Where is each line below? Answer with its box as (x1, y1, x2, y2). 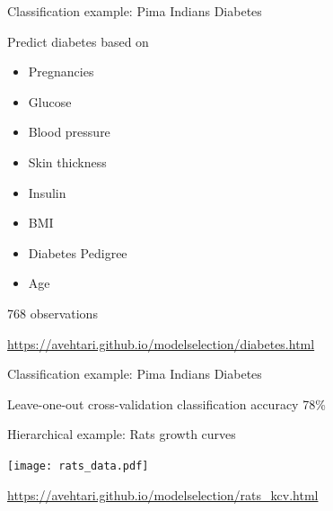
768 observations (7, 303, 98, 322)
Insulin (28, 183, 66, 202)
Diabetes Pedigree (28, 243, 127, 262)
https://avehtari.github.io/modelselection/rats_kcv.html (7, 485, 319, 504)
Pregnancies (28, 62, 94, 81)
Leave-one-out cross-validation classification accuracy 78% (7, 394, 326, 413)
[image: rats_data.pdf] (7, 459, 149, 472)
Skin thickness (28, 152, 107, 171)
